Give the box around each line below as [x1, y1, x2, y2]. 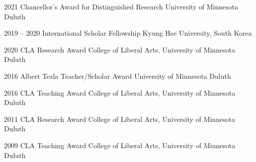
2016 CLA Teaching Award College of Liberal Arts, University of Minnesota [4, 87, 236, 98]
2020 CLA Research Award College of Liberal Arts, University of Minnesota [4, 44, 236, 54]
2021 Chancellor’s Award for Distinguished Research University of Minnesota [4, 1, 239, 11]
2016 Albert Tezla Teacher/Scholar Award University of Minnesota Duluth [4, 70, 231, 81]
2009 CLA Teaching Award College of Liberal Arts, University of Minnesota [4, 140, 236, 150]
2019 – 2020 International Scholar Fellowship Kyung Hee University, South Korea [4, 28, 252, 38]
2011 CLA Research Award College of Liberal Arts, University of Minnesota [4, 113, 236, 124]
